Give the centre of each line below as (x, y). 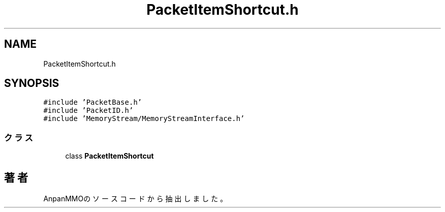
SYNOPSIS (32, 83)
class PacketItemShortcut (109, 156)
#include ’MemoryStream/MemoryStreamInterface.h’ (144, 119)
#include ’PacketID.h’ (88, 111)
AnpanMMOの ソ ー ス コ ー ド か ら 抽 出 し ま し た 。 (135, 199)
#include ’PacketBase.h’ (93, 102)
